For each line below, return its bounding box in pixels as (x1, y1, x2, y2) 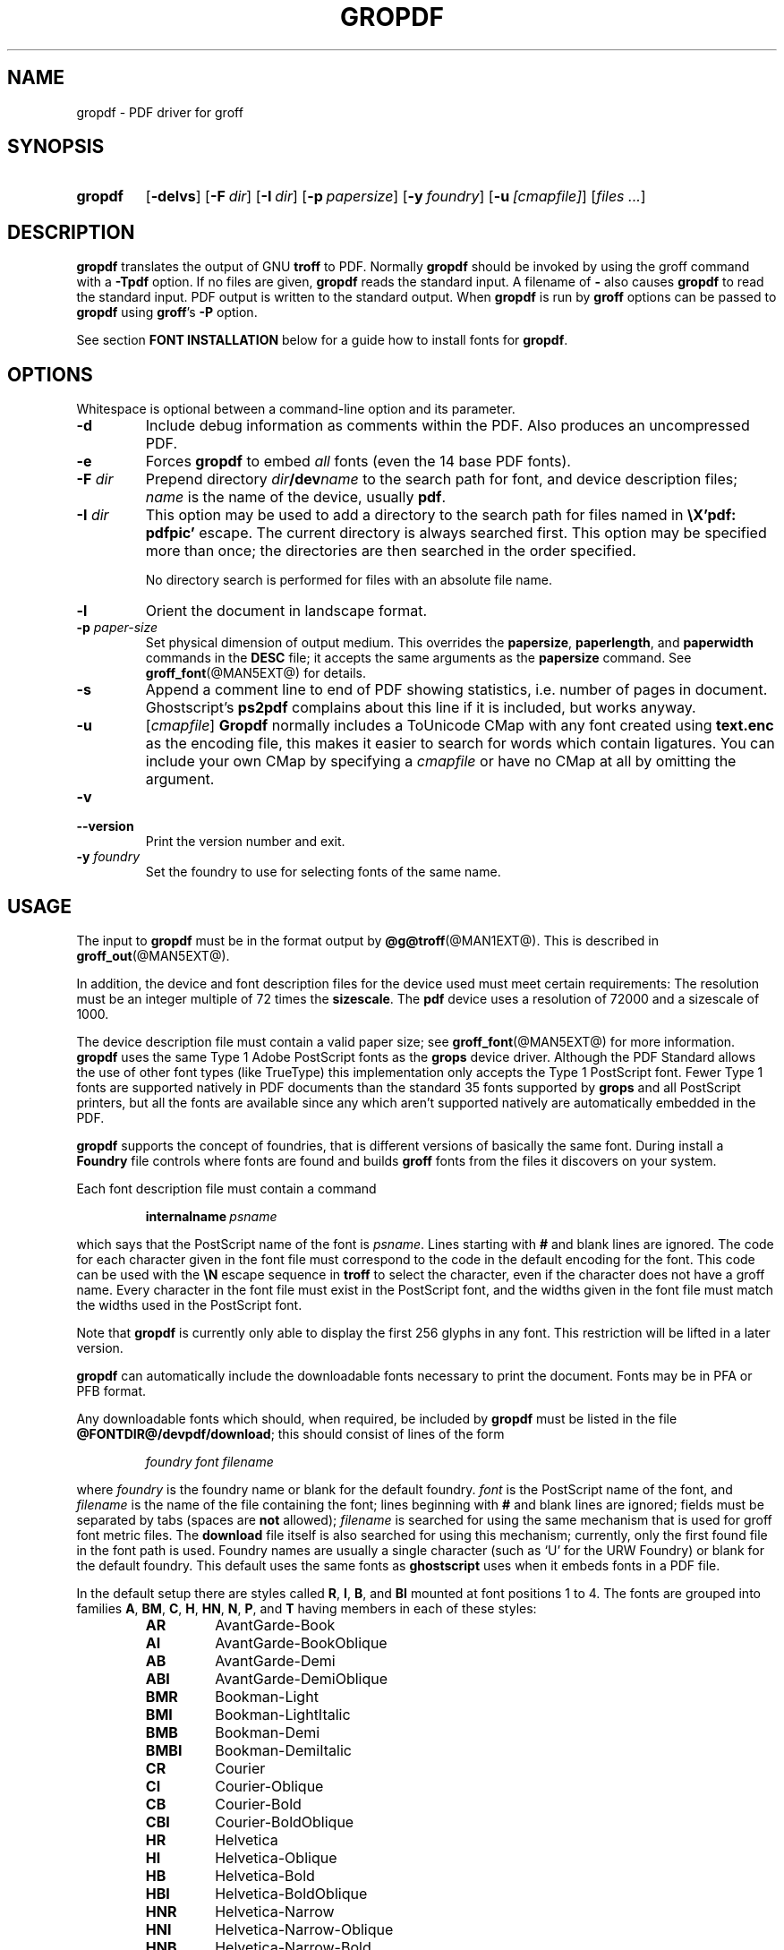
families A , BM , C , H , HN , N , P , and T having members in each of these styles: (76, 1600, 537, 1616)
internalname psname (145, 1208, 277, 1224)
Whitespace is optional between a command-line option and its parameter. (76, 401, 516, 417)
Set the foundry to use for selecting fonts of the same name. (145, 864, 501, 880)
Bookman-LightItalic (215, 1705, 351, 1723)
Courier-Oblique (215, 1776, 324, 1795)
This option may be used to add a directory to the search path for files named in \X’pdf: (145, 506, 737, 525)
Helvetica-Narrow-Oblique (215, 1920, 394, 1938)
